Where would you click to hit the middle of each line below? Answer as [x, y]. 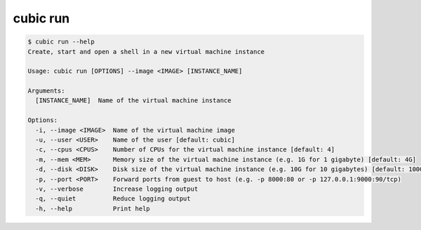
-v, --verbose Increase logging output [117, 189]
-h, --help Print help [93, 208]
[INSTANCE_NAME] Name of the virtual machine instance [133, 101]
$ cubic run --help [61, 42]
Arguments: [46, 91]
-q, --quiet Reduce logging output [113, 199]
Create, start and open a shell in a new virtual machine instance [146, 52]
